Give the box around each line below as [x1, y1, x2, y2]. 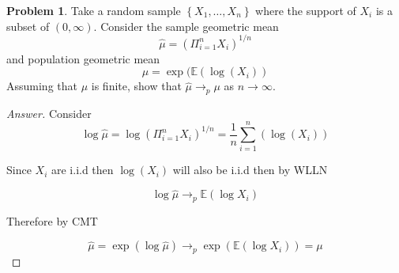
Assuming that [6, 78, 77, 94]
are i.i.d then [51, 161, 114, 178]
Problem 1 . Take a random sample [6, 2, 181, 18]
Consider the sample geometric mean [100, 17, 279, 34]
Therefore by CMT [6, 212, 98, 229]
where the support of [255, 2, 356, 18]
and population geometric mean [6, 50, 160, 66]
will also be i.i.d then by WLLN [172, 161, 328, 178]
